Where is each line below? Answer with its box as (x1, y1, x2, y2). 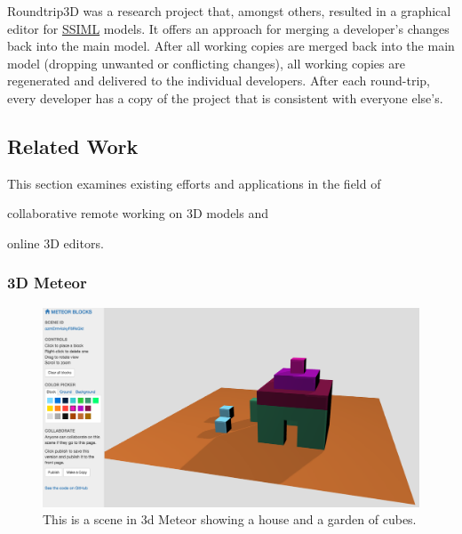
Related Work (7, 132, 139, 159)
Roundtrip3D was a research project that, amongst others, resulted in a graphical (7, 2, 451, 20)
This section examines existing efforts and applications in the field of (7, 174, 381, 192)
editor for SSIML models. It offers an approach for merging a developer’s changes (7, 19, 450, 37)
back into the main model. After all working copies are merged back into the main (7, 36, 455, 55)
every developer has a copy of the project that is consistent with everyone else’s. (7, 88, 443, 107)
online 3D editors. (7, 233, 104, 252)
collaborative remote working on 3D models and (7, 204, 269, 222)
